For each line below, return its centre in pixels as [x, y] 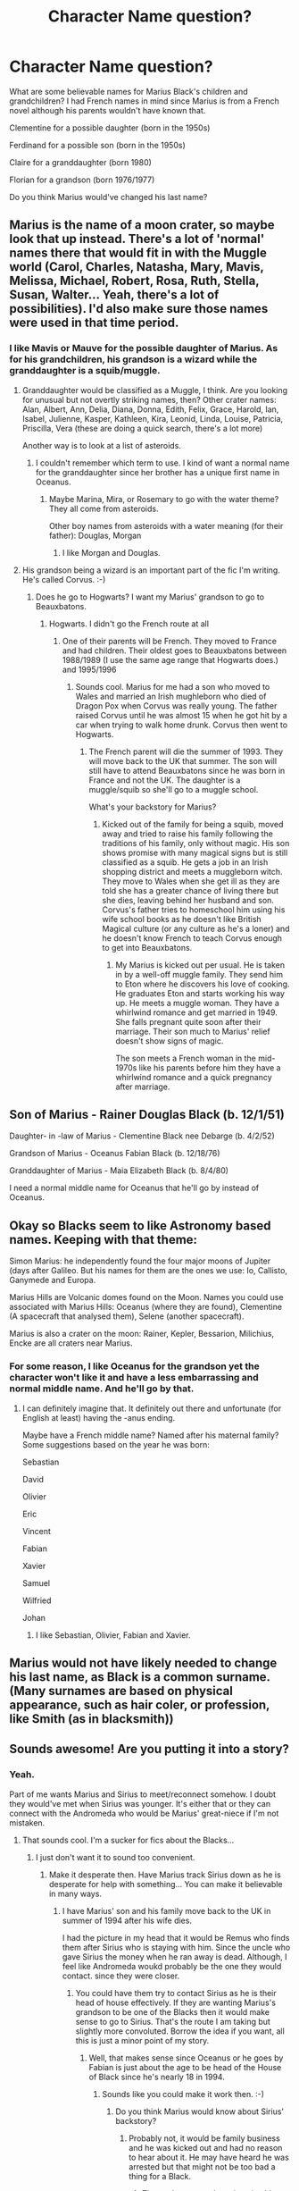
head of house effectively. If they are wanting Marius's [176, 2002]
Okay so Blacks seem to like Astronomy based [140, 1226]
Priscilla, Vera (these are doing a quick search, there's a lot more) [142, 428]
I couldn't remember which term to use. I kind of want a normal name [162, 463]
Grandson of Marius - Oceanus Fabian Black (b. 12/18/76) [115, 1154]
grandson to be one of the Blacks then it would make [173, 2011]
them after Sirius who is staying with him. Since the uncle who [176, 1947]
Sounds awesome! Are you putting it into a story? [149, 1749]
